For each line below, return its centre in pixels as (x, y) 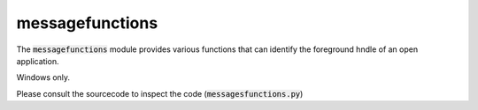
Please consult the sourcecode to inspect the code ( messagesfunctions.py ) (160, 93)
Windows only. (43, 77)
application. (38, 61)
